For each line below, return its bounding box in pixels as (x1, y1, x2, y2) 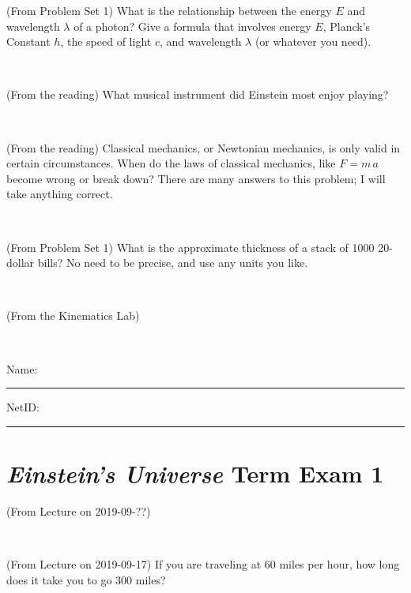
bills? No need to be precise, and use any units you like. (37, 254, 308, 271)
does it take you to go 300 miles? (6, 571, 166, 587)
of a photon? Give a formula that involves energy (74, 17, 311, 34)
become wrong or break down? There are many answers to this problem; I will (6, 170, 386, 186)
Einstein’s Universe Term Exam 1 (6, 456, 384, 490)
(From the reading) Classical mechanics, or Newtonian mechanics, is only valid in (6, 139, 401, 156)
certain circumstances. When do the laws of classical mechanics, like (6, 155, 336, 171)
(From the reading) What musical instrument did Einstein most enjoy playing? (6, 86, 389, 103)
